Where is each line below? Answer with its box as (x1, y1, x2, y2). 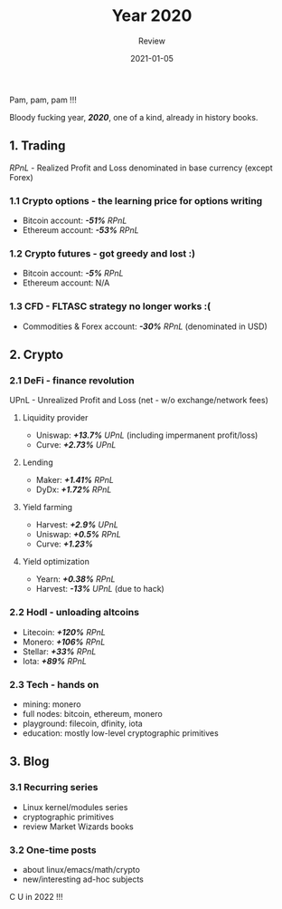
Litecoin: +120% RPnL (22, 626, 106, 637)
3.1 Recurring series (9, 781, 99, 794)
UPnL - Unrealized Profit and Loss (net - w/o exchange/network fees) (9, 395, 269, 406)
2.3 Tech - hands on (9, 678, 99, 691)
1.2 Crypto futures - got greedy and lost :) (9, 247, 196, 259)
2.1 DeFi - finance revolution (9, 373, 135, 386)
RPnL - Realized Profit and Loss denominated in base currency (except (9, 162, 273, 173)
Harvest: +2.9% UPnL (35, 519, 119, 530)
